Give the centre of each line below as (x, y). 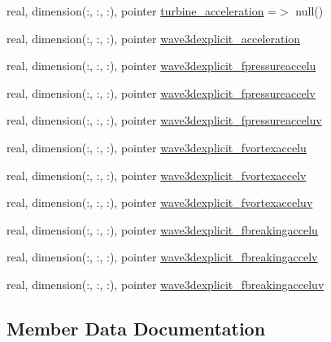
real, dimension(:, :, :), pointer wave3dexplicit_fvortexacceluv (160, 202)
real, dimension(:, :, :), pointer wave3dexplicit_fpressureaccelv (161, 92)
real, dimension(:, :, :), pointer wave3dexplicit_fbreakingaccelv (162, 257)
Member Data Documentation (136, 328)
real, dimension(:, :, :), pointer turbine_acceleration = (142, 11)
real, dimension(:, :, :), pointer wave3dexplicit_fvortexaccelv (157, 175)
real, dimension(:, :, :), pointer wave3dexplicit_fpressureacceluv (164, 120)
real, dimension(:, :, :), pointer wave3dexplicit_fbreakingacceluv (165, 284)
